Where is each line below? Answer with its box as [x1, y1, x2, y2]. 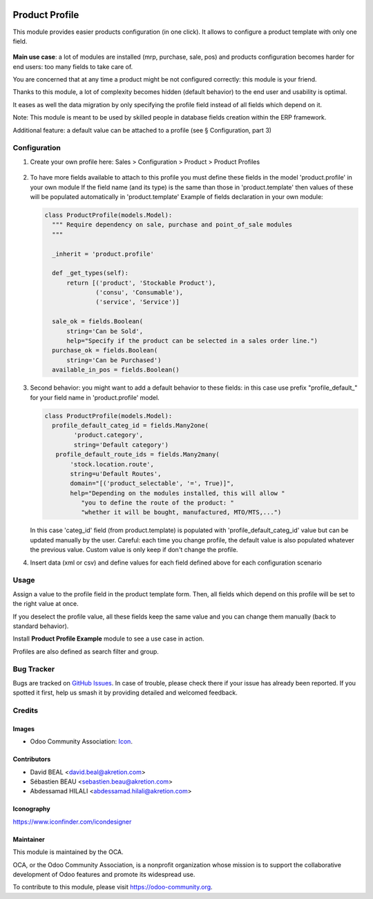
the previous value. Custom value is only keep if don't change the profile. [30, 546, 238, 554]
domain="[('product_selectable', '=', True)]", [70, 480, 234, 487]
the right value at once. [12, 600, 79, 608]
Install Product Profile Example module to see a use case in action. [12, 634, 204, 643]
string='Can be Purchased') [66, 356, 162, 364]
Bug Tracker [12, 664, 55, 674]
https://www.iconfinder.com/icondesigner [12, 817, 132, 826]
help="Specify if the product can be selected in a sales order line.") [66, 337, 318, 345]
